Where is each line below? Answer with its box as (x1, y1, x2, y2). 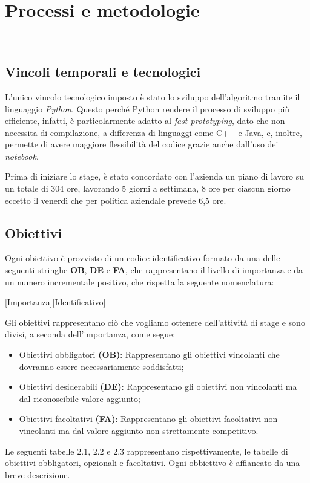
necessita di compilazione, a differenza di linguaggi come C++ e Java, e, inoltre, (5, 126, 302, 138)
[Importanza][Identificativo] (5, 296, 106, 308)
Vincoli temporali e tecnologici (5, 62, 201, 81)
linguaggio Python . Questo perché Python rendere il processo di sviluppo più (5, 102, 290, 115)
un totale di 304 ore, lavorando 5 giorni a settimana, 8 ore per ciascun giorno (5, 182, 291, 195)
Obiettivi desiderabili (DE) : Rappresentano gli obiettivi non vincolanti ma (19, 380, 297, 393)
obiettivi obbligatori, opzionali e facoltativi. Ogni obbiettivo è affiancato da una (5, 456, 300, 469)
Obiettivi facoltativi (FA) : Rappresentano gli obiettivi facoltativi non (19, 412, 278, 425)
